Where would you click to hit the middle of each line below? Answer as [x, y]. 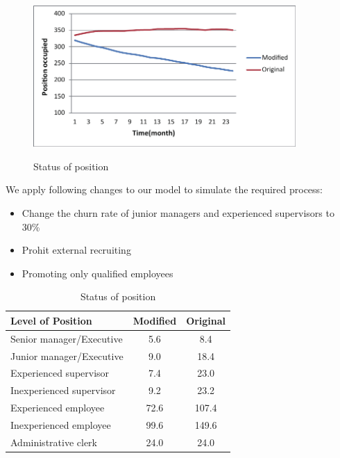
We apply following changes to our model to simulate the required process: [164, 189]
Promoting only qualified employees [97, 273]
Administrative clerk [54, 442]
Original [206, 320]
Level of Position [51, 320]
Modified [155, 320]
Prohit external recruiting [76, 250]
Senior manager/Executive [67, 338]
